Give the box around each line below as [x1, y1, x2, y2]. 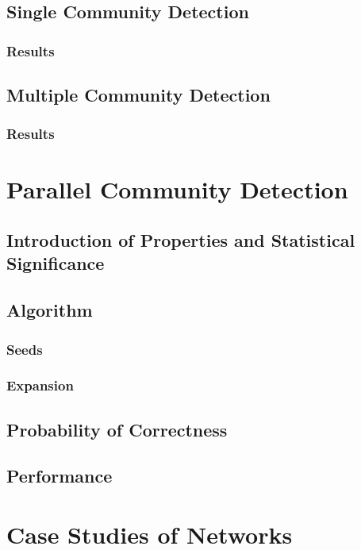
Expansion [6, 375, 74, 395]
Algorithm [6, 298, 93, 322]
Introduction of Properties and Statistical [6, 228, 355, 252]
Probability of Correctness [6, 417, 228, 441]
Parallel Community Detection [6, 173, 348, 206]
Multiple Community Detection [6, 83, 271, 107]
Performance [6, 463, 113, 488]
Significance [6, 251, 105, 275]
